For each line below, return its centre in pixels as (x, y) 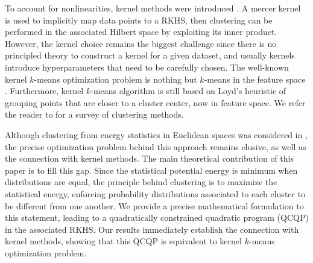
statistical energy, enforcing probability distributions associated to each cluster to (155, 193)
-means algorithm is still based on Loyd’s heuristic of (188, 91)
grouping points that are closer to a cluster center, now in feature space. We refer (155, 102)
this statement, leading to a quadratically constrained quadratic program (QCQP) (157, 217)
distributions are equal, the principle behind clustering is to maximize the (141, 182)
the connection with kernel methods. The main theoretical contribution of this (150, 158)
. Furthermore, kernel (44, 91)
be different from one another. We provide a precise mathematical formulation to (154, 205)
